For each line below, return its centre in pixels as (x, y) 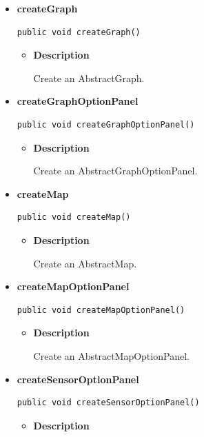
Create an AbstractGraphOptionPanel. (115, 171)
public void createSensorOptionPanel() (108, 403)
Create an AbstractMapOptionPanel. (111, 355)
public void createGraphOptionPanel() (106, 124)
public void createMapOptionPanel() (101, 310)
